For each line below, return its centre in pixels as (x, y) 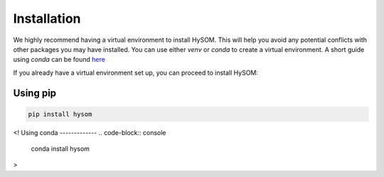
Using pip (35, 93)
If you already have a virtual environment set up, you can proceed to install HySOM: (136, 73)
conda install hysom (60, 149)
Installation (47, 18)
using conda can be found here (59, 60)
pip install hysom (60, 114)
